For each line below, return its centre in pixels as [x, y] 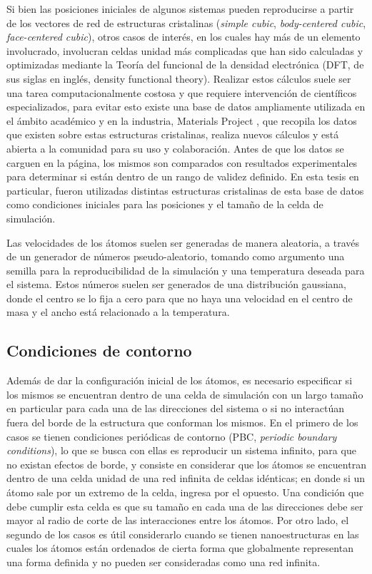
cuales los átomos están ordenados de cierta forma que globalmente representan [180, 548]
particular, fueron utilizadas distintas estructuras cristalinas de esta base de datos [185, 190]
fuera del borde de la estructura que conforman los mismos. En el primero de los [182, 422]
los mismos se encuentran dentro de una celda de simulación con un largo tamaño [185, 394]
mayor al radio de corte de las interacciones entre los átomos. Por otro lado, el [178, 520]
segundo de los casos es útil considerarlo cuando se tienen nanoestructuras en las [183, 534]
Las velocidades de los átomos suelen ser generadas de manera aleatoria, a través [183, 242]
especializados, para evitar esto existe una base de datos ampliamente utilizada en [186, 107]
